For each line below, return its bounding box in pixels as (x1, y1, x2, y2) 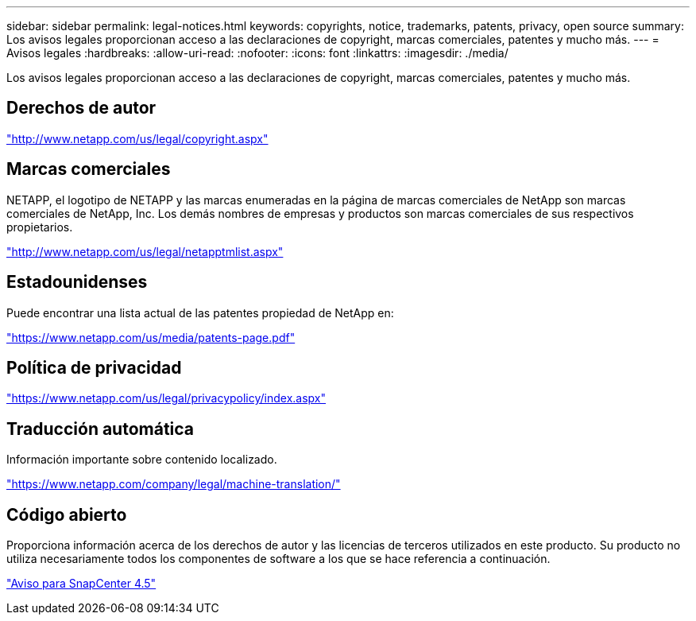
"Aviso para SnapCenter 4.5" (6, 576, 157, 591)
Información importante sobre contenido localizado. (6, 452, 277, 467)
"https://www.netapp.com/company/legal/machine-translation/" (6, 477, 341, 491)
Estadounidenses (6, 272, 148, 293)
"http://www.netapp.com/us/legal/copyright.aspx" (6, 131, 269, 146)
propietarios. (6, 219, 73, 234)
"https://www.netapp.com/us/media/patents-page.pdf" (6, 330, 296, 344)
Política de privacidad (6, 357, 182, 378)
